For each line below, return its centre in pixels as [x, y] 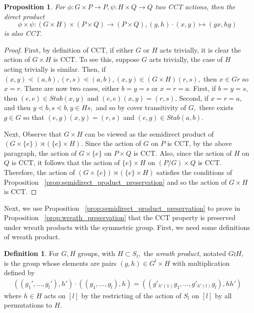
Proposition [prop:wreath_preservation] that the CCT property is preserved [120, 217]
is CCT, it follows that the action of [66, 162]
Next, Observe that [33, 133]
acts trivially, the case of [186, 59]
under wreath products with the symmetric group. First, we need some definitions [127, 227]
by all [223, 295]
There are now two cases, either [72, 88]
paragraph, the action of [40, 153]
